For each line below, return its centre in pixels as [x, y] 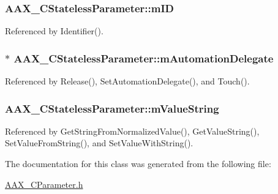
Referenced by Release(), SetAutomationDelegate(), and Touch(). [127, 81]
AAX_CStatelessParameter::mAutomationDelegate [144, 58]
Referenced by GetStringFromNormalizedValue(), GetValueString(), [132, 131]
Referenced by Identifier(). [54, 31]
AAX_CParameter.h [44, 184]
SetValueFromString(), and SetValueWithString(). [99, 143]
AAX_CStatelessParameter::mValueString [112, 108]
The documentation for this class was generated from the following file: [138, 164]
